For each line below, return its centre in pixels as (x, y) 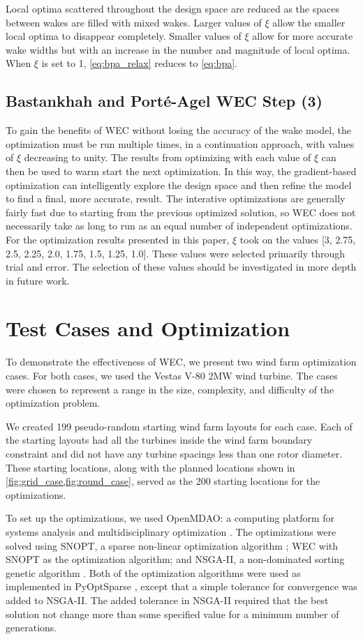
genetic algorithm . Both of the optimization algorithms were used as (153, 572)
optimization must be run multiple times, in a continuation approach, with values (180, 143)
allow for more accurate (303, 36)
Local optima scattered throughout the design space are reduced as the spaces (172, 8)
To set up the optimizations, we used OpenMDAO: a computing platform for (170, 518)
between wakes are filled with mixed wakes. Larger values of (134, 22)
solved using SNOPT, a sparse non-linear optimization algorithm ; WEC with (172, 545)
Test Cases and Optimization (148, 328)
